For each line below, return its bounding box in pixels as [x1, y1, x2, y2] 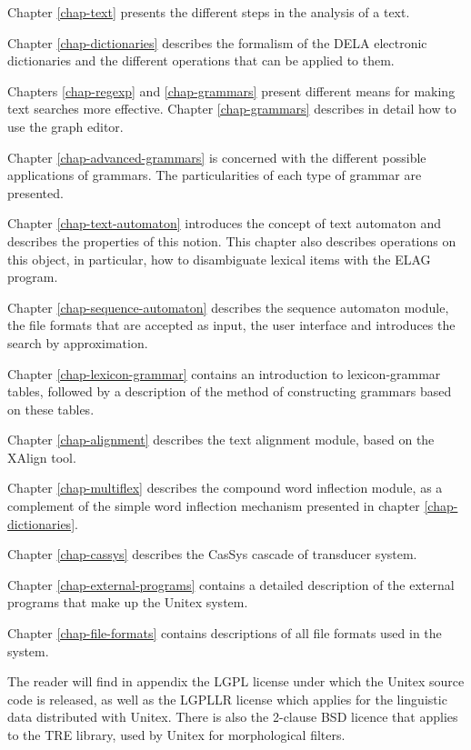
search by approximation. [7, 333, 148, 352]
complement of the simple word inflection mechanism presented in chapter [7, 496, 420, 515]
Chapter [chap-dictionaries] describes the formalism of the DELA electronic [7, 33, 427, 52]
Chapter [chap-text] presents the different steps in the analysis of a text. [7, 3, 410, 21]
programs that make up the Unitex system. [7, 593, 248, 612]
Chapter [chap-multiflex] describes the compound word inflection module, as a [7, 478, 443, 497]
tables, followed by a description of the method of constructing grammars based [7, 382, 452, 401]
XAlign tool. [7, 447, 76, 466]
